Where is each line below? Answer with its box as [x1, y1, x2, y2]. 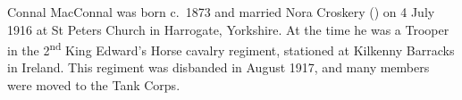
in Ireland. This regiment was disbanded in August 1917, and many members [7, 58, 430, 77]
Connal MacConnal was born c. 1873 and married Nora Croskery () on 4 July [7, 3, 435, 21]
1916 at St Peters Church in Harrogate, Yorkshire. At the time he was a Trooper [7, 20, 449, 38]
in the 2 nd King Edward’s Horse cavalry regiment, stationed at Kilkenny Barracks [7, 38, 455, 59]
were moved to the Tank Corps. [7, 76, 181, 95]
